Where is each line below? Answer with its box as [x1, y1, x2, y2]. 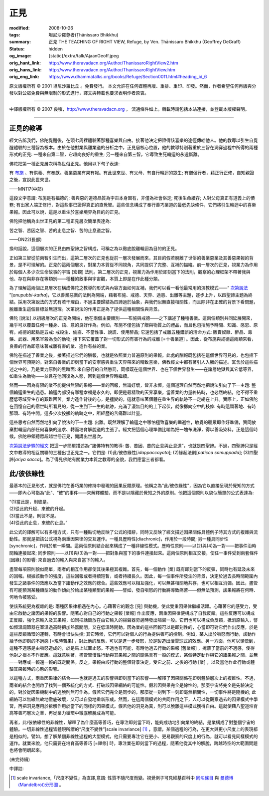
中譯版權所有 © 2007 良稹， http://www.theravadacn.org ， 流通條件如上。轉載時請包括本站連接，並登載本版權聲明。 [9, 106, 250, 112]
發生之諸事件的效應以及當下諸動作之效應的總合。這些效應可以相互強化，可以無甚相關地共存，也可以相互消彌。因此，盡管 [9, 580, 258, 586]
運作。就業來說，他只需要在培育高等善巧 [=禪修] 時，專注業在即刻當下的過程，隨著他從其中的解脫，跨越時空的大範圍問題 [9, 740, 258, 746]
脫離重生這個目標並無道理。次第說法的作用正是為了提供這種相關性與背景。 [9, 306, 162, 312]
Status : [9, 45, 25, 52]
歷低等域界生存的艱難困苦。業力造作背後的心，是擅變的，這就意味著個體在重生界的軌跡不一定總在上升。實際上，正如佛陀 [9, 396, 258, 402]
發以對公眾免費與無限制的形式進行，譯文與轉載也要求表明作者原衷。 [9, 90, 149, 96]
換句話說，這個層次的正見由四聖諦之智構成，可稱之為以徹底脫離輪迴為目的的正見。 [9, 246, 179, 252]
